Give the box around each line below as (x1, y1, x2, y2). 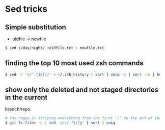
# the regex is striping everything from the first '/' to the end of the (5, 116, 162, 121)
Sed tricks (5, 3, 48, 15)
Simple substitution (5, 23, 66, 31)
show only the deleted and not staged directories (5, 85, 159, 94)
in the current (5, 93, 48, 102)
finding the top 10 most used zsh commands (5, 59, 144, 67)
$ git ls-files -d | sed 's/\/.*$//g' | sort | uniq (5, 120, 115, 126)
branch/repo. (5, 106, 32, 112)
